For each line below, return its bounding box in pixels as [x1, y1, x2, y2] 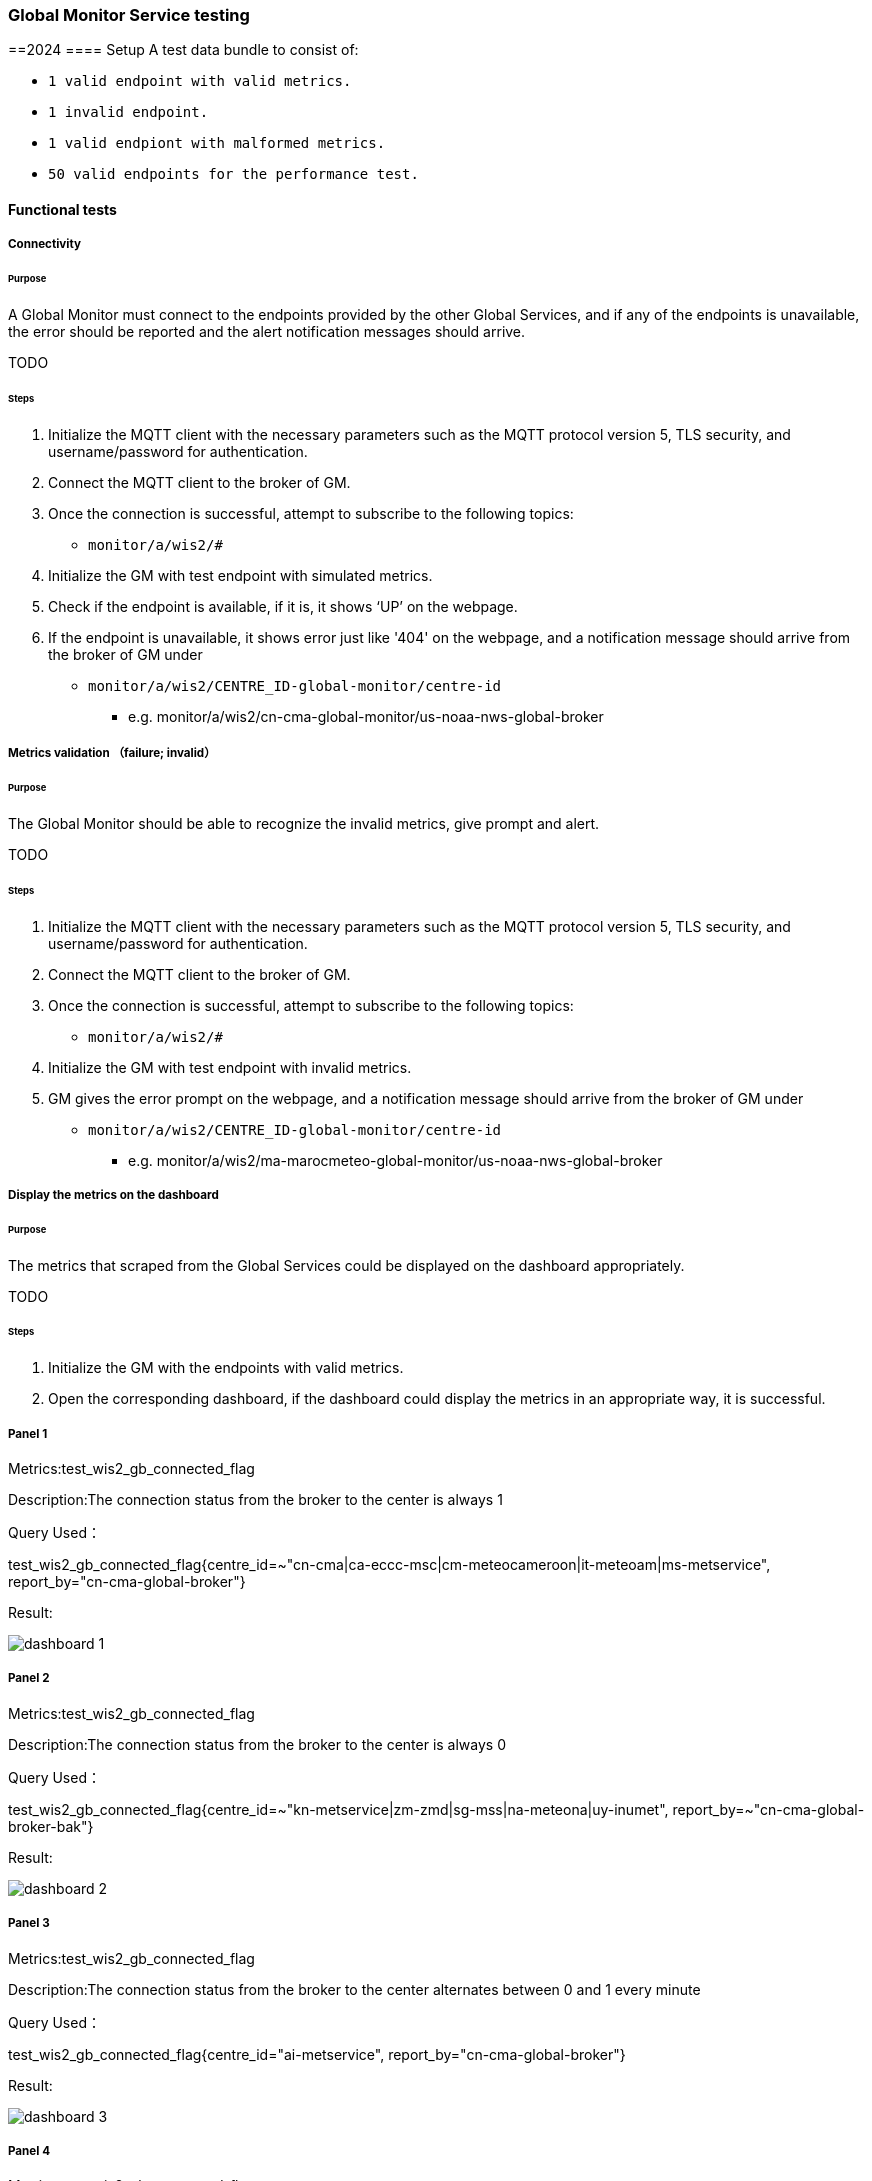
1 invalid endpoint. [48, 104, 209, 121]
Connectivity [8, 237, 81, 252]
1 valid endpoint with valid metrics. [48, 73, 352, 90]
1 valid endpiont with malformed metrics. [48, 135, 386, 152]
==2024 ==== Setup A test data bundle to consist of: [8, 41, 359, 59]
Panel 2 [8, 1671, 50, 1686]
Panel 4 [8, 2144, 51, 2159]
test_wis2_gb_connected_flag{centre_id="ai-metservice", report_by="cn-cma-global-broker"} [8, 2045, 626, 2063]
